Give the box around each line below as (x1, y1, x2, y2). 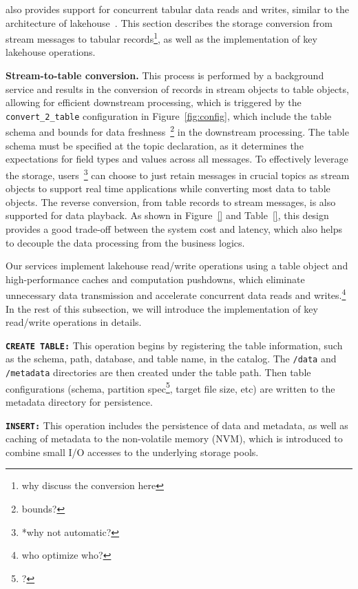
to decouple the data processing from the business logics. (6, 235, 245, 249)
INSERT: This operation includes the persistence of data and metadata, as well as (6, 417, 348, 432)
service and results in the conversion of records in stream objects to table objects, (6, 81, 349, 96)
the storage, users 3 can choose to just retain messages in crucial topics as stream (6, 165, 350, 182)
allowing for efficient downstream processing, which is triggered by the (6, 95, 302, 110)
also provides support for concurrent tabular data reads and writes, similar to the (6, 2, 350, 16)
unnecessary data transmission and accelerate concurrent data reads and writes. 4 (6, 286, 346, 302)
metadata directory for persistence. (6, 394, 153, 409)
